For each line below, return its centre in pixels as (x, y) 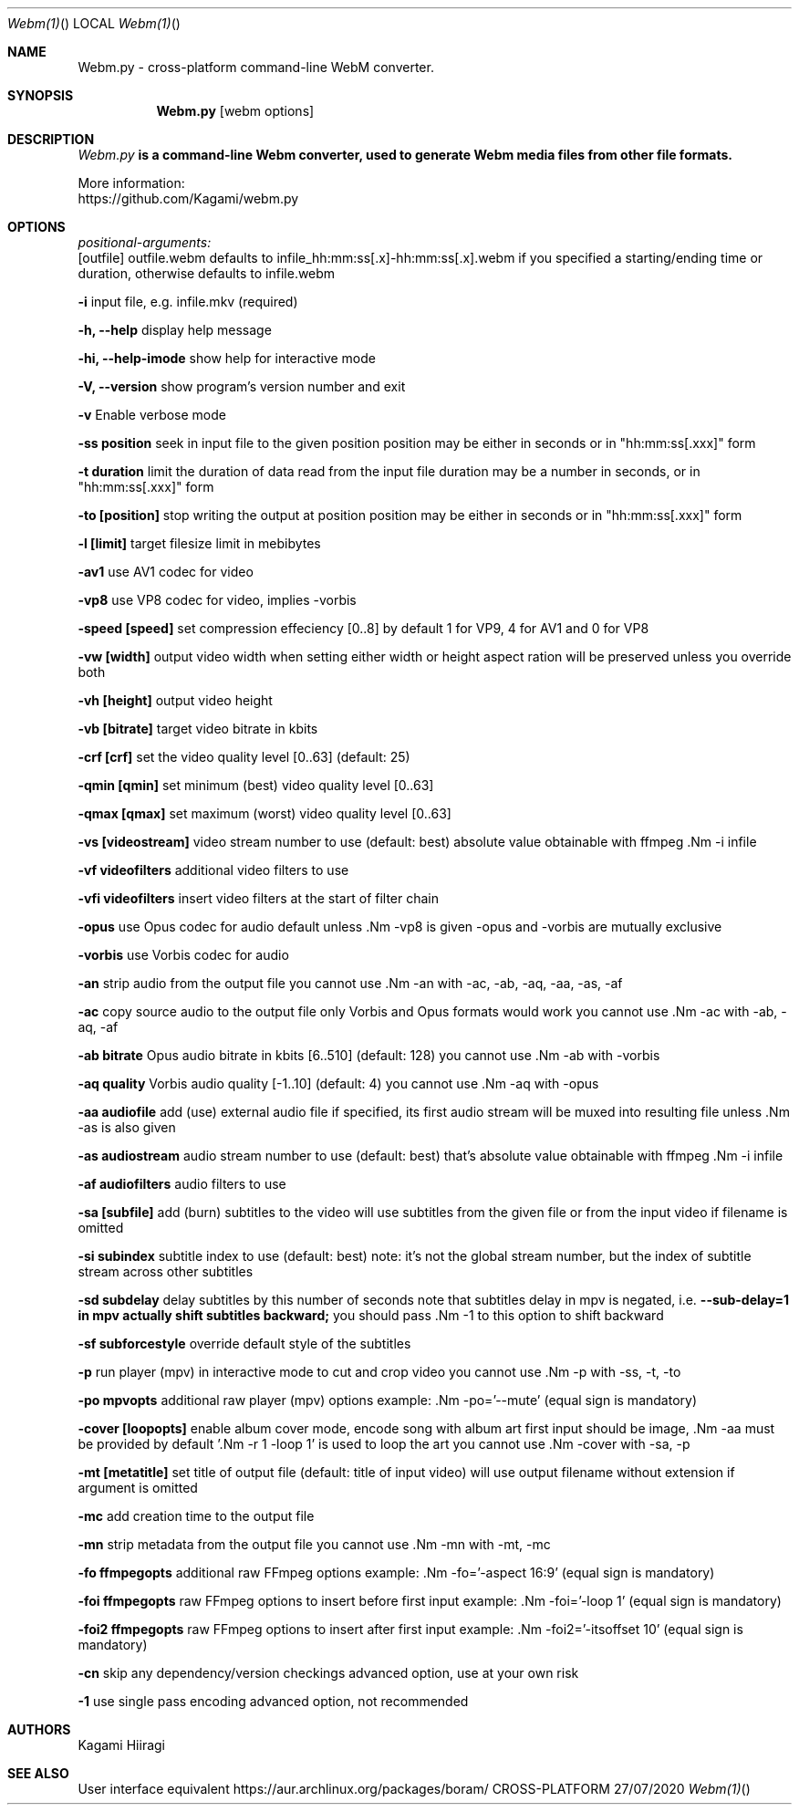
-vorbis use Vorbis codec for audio (183, 955)
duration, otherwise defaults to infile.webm (207, 273)
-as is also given (127, 1127)
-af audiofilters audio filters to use (182, 1184)
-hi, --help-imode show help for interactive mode (227, 358)
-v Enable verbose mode (152, 415)
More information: (131, 183)
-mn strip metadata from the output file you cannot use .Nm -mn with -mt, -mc (314, 1544)
